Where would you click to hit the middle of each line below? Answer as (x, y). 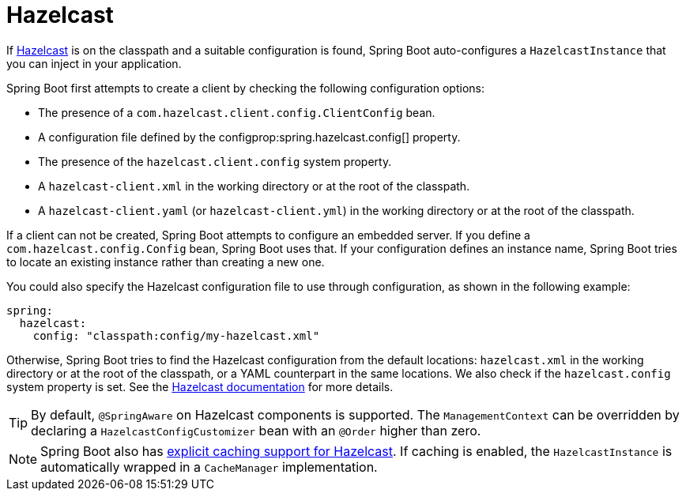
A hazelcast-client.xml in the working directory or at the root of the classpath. (254, 186)
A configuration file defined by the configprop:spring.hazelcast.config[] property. (249, 137)
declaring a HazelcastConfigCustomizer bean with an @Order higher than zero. (256, 430)
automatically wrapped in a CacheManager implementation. (209, 467)
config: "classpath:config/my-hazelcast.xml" (176, 335)
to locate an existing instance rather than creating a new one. (166, 262)
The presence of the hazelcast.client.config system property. (215, 161)
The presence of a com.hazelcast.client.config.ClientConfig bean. (237, 112)
